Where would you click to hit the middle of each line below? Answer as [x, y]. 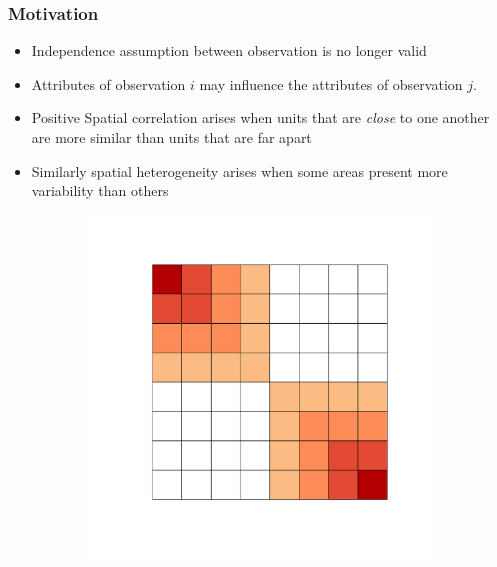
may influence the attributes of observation [331, 83]
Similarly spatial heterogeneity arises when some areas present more [239, 170]
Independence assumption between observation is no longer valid [229, 50]
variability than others [100, 190]
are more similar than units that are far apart [171, 137]
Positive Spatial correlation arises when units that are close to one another [260, 117]
